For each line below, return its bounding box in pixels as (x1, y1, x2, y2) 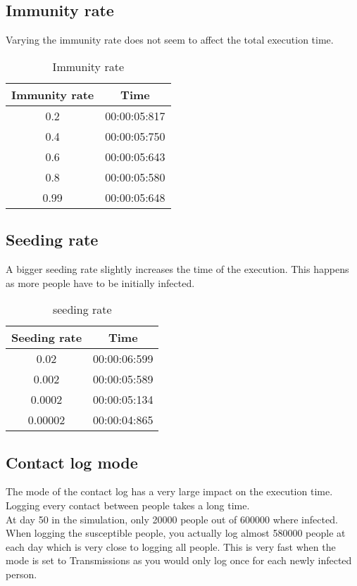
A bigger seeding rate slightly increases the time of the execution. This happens (6, 262, 349, 276)
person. (6, 566, 37, 581)
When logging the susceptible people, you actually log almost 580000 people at (6, 526, 346, 540)
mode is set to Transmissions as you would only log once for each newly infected (6, 553, 352, 568)
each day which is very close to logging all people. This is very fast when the (6, 539, 336, 554)
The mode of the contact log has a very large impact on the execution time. (6, 484, 333, 499)
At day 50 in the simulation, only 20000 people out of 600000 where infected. (6, 511, 338, 526)
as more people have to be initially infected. (6, 275, 195, 290)
